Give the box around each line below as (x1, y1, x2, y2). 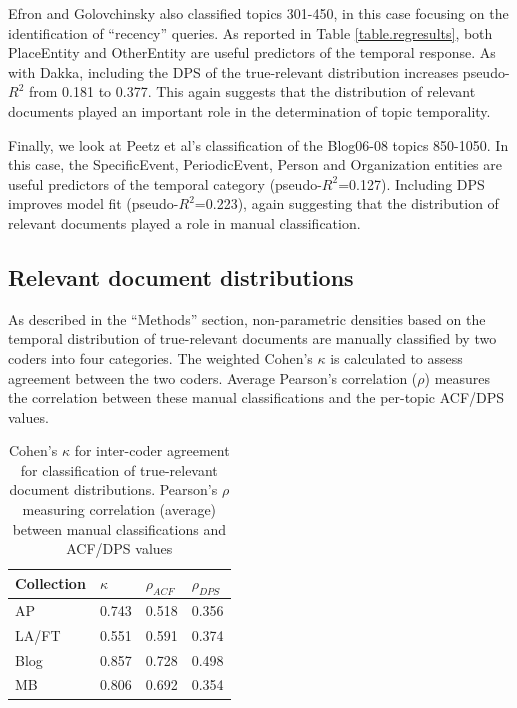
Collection (15, 573, 86, 594)
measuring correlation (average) (22, 499, 217, 520)
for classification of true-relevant (20, 459, 218, 480)
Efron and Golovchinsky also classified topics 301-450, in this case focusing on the (8, 3, 509, 23)
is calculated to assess (330, 347, 463, 368)
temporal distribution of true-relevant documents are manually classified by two (8, 328, 497, 349)
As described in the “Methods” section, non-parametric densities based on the (8, 308, 486, 329)
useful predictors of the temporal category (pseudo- (8, 173, 322, 194)
